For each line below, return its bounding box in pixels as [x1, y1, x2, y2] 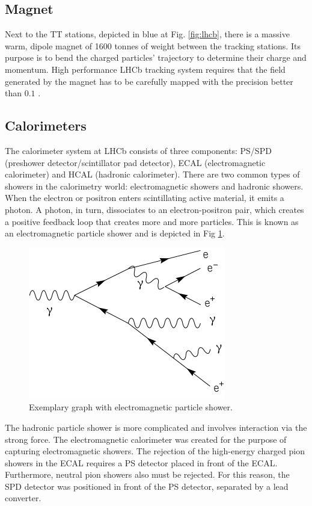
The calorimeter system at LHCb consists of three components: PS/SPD [5, 144, 272, 156]
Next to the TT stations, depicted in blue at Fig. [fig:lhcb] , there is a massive [5, 28, 290, 40]
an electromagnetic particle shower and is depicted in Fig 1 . [5, 227, 225, 239]
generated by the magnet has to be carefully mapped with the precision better [5, 75, 293, 87]
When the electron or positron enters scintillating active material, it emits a [5, 191, 284, 204]
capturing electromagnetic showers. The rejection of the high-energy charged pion [5, 445, 305, 457]
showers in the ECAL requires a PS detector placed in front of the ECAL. [5, 456, 278, 469]
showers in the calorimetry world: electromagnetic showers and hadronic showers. [5, 179, 304, 192]
